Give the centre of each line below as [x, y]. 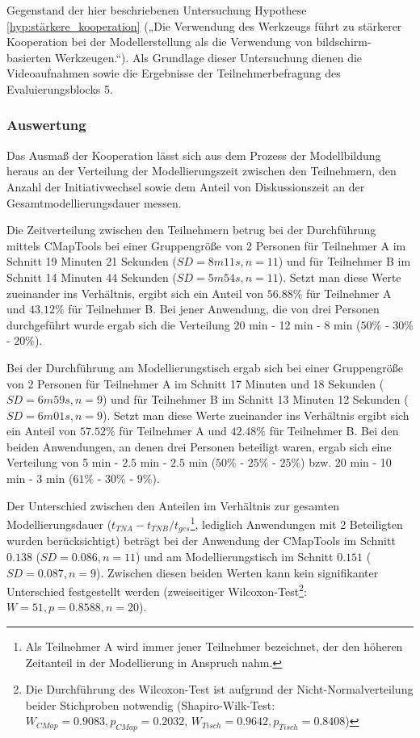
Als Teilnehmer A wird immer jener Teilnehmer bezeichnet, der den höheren [214, 646]
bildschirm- [344, 42]
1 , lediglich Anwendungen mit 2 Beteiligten [296, 523]
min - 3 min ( [40, 478]
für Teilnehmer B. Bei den [334, 431]
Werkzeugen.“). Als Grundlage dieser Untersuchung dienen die [209, 57]
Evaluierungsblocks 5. [60, 88]
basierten [29, 57]
